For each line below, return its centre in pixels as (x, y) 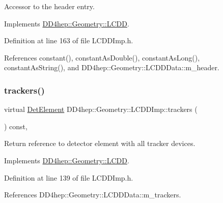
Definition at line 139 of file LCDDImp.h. (69, 177)
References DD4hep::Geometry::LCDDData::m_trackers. (93, 195)
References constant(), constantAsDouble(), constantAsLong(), (102, 57)
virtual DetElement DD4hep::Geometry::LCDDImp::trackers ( (101, 109)
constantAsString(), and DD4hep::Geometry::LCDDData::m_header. (112, 67)
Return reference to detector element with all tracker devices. (100, 143)
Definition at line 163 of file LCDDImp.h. (69, 40)
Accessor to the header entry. (49, 6)
